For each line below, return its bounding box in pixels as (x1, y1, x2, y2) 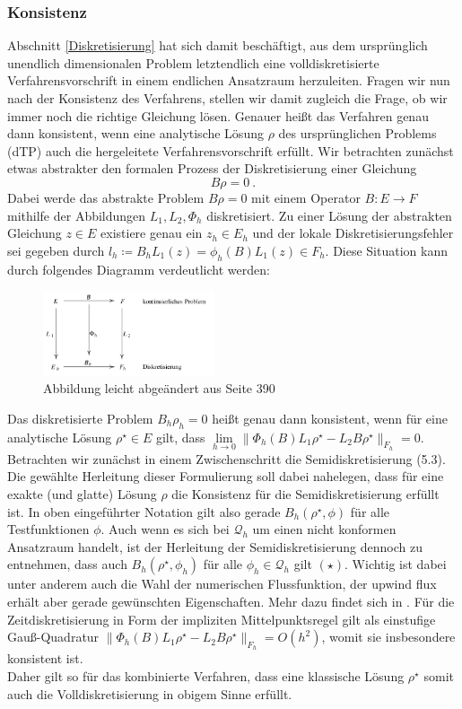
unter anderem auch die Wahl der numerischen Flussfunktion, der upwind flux (7, 574, 437, 593)
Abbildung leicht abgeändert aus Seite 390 (43, 379, 275, 398)
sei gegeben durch (7, 241, 105, 259)
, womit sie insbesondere (321, 627, 456, 646)
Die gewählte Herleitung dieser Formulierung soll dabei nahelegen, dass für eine (7, 467, 444, 486)
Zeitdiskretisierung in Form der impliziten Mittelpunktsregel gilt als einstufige (7, 609, 436, 628)
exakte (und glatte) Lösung (7, 484, 157, 503)
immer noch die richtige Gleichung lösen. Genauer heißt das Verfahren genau (7, 106, 429, 125)
